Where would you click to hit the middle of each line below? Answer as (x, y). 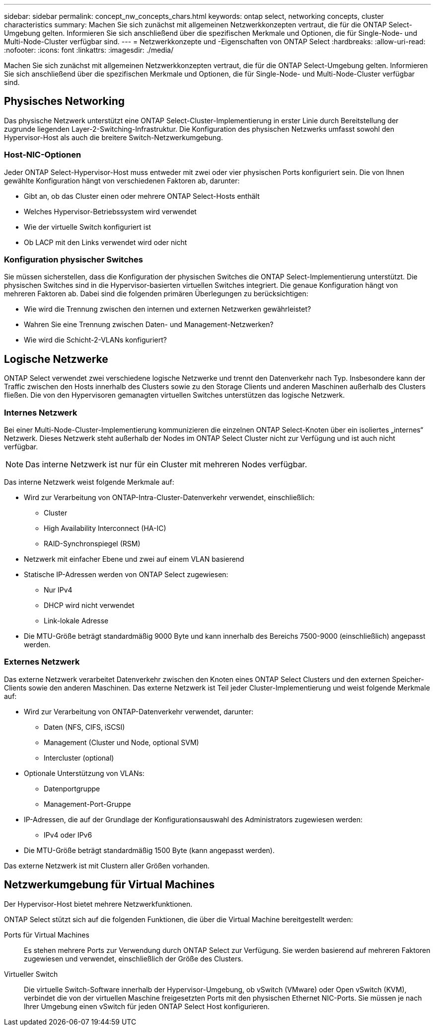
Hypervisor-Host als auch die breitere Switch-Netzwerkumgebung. (113, 137)
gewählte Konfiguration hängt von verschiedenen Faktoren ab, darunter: (122, 180)
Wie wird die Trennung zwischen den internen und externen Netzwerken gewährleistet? (168, 309)
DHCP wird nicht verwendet (89, 605)
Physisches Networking (65, 101)
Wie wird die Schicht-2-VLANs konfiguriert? (95, 340)
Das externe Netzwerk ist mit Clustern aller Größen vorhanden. (107, 865)
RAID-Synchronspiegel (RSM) (92, 543)
